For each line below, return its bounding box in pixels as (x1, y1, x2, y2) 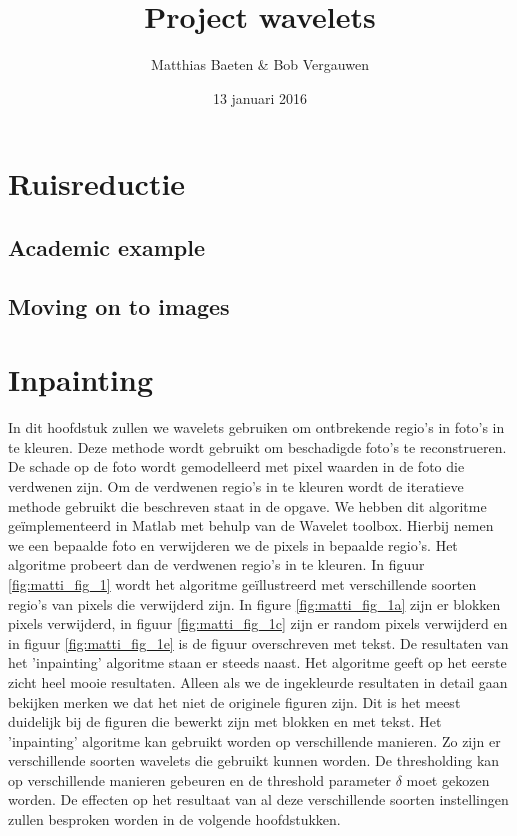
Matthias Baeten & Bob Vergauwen (151, 54, 369, 75)
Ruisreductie (8, 163, 186, 204)
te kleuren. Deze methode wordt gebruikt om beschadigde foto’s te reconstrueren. (8, 436, 507, 457)
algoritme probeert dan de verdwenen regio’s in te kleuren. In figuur (8, 554, 425, 575)
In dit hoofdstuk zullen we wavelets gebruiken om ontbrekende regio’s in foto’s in (8, 417, 505, 438)
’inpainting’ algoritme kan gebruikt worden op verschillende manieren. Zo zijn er (8, 730, 501, 751)
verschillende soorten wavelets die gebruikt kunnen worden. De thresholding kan (8, 750, 500, 771)
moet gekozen (406, 769, 490, 790)
